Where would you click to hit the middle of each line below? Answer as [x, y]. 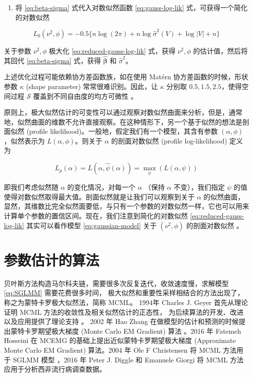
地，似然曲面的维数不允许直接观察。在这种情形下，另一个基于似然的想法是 [123, 121]
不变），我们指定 [199, 187]
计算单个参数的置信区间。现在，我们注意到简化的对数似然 [96, 216]
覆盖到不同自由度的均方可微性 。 [85, 96]
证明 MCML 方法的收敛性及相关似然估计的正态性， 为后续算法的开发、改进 [124, 312]
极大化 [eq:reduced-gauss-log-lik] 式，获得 [112, 50]
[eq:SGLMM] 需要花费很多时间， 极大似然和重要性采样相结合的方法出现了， [124, 293]
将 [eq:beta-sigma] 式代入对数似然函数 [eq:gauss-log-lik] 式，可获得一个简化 [131, 7]
